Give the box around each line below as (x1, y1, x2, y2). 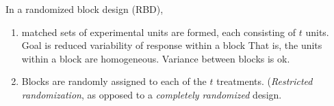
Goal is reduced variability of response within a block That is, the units (21, 38, 322, 52)
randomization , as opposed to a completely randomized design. (21, 87, 282, 101)
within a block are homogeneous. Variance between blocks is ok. (21, 51, 290, 65)
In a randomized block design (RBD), (5, 2, 164, 16)
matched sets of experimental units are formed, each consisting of (21, 24, 296, 39)
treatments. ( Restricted (216, 74, 313, 88)
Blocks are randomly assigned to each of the (21, 74, 207, 88)
